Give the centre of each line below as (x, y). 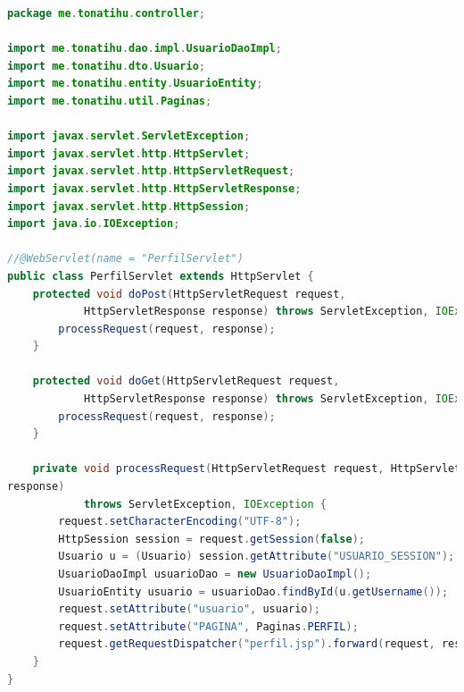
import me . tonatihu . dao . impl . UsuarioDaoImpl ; (145, 49)
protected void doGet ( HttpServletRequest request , (186, 381)
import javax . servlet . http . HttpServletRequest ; (151, 171)
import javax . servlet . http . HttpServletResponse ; (154, 188)
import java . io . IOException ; (94, 224)
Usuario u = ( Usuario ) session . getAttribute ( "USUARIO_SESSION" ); (257, 557)
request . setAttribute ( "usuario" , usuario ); (189, 609)
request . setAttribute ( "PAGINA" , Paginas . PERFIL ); (208, 626)
